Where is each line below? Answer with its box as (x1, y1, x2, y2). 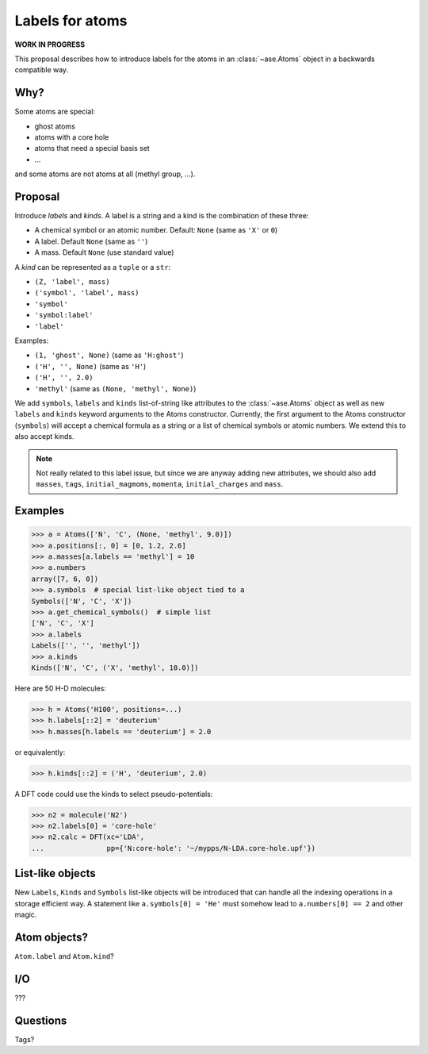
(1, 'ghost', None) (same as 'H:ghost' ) (34, 350, 184, 360)
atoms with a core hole (34, 133, 109, 142)
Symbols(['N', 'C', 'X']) (31, 596, 132, 606)
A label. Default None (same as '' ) (34, 237, 148, 246)
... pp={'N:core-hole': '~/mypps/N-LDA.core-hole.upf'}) (31, 844, 316, 852)
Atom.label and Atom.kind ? (14, 952, 114, 961)
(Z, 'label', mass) (34, 278, 110, 287)
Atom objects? (14, 930, 89, 944)
